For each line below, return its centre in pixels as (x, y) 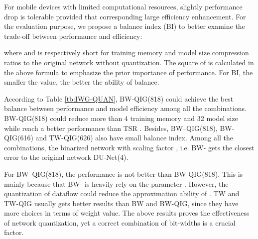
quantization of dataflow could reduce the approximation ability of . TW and (122, 193)
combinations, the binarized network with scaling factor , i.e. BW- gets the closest (129, 147)
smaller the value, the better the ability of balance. (82, 82)
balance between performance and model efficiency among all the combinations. (126, 108)
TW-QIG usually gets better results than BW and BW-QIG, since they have (121, 203)
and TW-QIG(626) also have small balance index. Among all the (134, 138)
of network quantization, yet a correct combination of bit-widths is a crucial (120, 222)
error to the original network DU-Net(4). (66, 157)
